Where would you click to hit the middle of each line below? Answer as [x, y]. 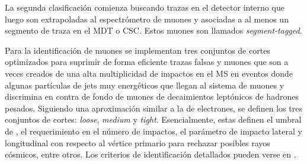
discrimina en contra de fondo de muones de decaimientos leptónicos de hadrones [152, 96]
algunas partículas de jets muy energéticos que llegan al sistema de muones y [145, 85]
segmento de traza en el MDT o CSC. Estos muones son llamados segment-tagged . [153, 30]
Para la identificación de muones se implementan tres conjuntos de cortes [137, 50]
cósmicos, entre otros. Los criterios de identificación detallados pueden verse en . [151, 154]
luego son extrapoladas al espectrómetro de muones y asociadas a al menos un [147, 19]
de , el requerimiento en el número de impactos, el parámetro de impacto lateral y [153, 131]
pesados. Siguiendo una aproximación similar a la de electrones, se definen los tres [153, 108]
